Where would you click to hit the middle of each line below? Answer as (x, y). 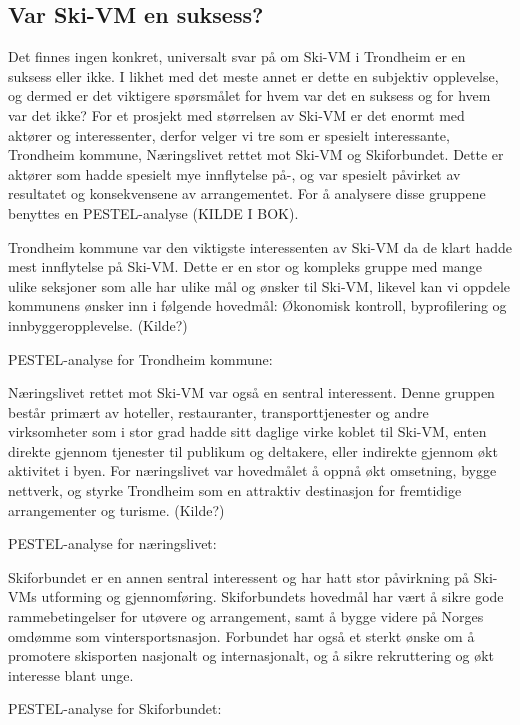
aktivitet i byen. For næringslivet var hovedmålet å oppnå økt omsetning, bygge (252, 470)
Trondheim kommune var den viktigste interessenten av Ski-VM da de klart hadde (260, 246)
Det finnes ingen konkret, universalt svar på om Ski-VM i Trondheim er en (237, 56)
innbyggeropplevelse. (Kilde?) (98, 324)
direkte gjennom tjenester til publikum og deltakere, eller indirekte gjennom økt (253, 450)
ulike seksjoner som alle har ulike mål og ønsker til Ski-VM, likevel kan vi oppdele (259, 285)
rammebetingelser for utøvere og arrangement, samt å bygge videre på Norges (246, 616)
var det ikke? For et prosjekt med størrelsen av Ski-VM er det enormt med (236, 114)
